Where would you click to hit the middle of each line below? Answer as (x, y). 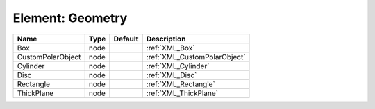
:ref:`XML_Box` (170, 48)
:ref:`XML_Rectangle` (181, 84)
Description (166, 39)
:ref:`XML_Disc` (172, 75)
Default (126, 39)
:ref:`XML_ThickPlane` (182, 93)
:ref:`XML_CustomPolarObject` (196, 57)
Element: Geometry (70, 18)
